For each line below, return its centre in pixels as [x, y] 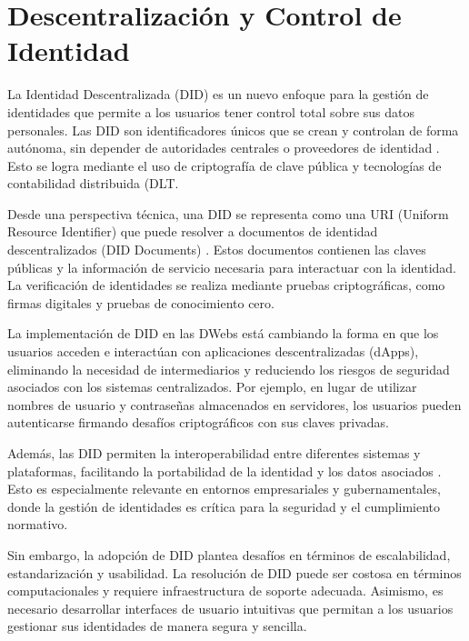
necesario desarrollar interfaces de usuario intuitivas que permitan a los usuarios [230, 608]
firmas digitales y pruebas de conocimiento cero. [141, 302]
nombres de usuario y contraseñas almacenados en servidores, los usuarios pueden [234, 404]
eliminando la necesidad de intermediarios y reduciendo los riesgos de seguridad [229, 369]
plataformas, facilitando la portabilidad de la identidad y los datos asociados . [225, 471]
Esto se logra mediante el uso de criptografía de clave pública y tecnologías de [225, 165]
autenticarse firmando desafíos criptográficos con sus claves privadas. [199, 422]
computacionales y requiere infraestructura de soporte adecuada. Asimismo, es [225, 591]
